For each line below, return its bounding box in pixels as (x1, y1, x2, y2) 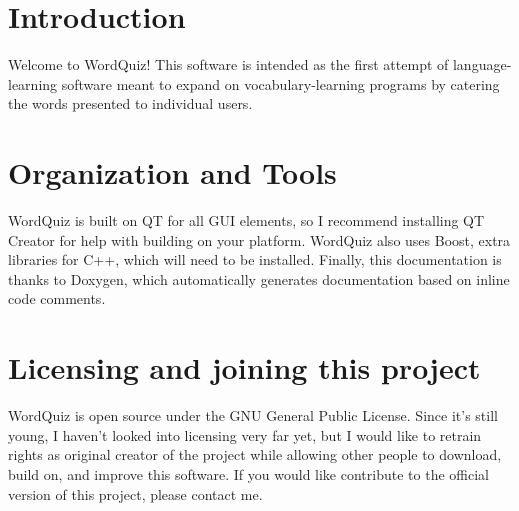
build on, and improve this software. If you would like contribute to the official (8, 463, 489, 484)
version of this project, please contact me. (8, 483, 263, 504)
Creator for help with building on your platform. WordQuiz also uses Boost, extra (8, 229, 511, 250)
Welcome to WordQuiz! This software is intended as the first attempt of (8, 54, 449, 75)
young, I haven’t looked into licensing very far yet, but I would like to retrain (8, 424, 482, 445)
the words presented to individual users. (8, 93, 253, 114)
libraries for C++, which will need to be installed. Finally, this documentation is (8, 249, 502, 270)
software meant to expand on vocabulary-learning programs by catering (61, 73, 500, 94)
